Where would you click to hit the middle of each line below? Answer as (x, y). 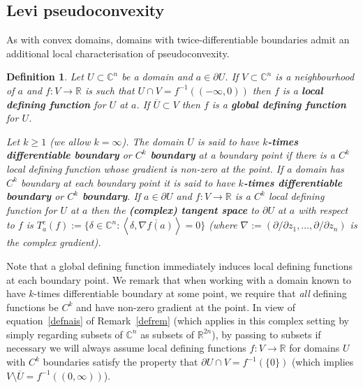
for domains (314, 348)
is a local (303, 90)
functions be (32, 307)
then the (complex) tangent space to (175, 209)
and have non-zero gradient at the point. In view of (185, 307)
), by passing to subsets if (266, 334)
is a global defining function (279, 104)
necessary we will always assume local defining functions (126, 348)
